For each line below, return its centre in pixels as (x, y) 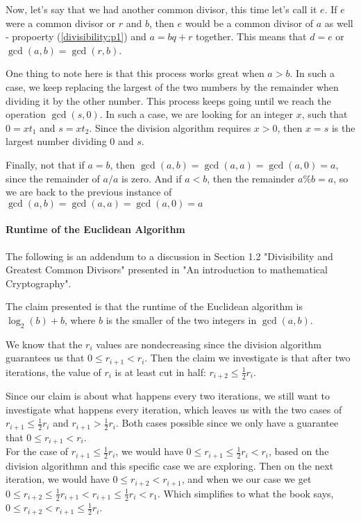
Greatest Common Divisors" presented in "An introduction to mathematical (167, 270)
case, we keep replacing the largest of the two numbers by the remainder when (172, 86)
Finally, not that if (45, 164)
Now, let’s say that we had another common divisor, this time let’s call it (161, 9)
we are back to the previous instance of (89, 192)
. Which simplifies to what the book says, (246, 493)
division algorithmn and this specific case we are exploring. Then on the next (170, 465)
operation (26, 114)
